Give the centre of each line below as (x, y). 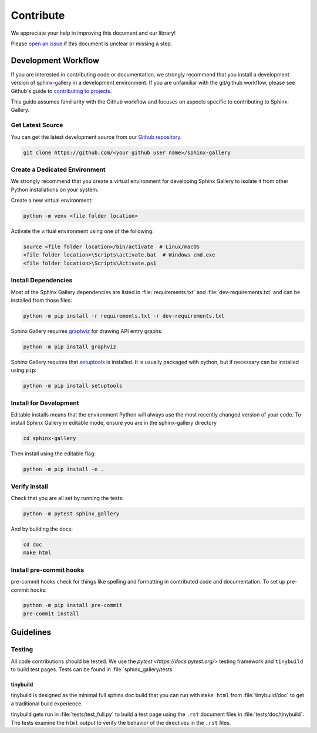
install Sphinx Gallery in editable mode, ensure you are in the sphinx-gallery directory (114, 423)
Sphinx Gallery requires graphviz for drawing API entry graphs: (87, 331)
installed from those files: (42, 300)
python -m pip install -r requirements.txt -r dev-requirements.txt (124, 316)
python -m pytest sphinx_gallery (71, 514)
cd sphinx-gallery (50, 439)
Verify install (29, 487)
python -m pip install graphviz (70, 346)
